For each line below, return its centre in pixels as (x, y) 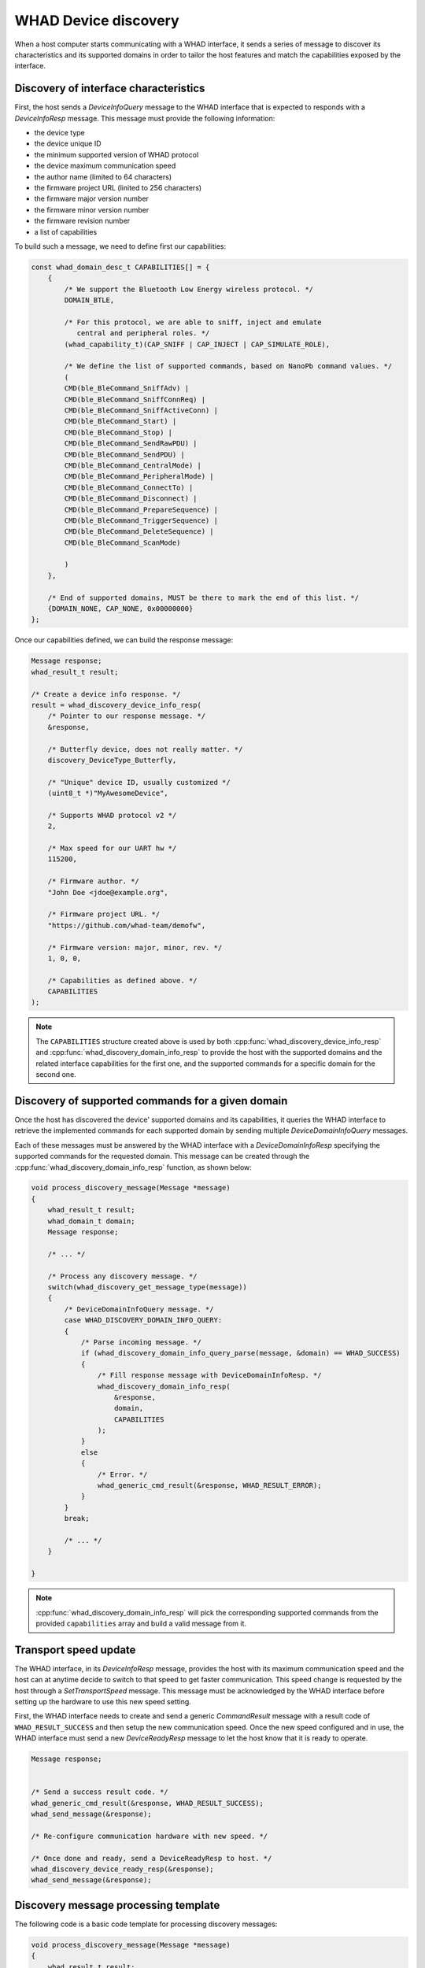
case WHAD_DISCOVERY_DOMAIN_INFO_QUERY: (143, 1320)
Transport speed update (75, 1650)
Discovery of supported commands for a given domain (151, 1101)
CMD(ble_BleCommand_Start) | (120, 422)
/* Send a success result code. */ (100, 1792)
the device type (60, 133)
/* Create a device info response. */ (106, 694)
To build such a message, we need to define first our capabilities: (120, 246)
